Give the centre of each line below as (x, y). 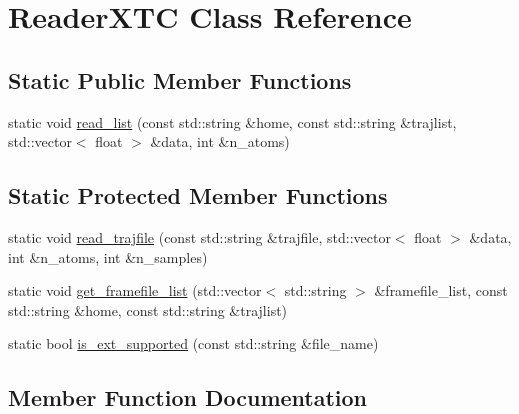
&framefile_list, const (441, 290)
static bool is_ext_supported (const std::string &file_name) (193, 343)
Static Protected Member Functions (198, 195)
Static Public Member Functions (180, 79)
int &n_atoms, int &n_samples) (108, 256)
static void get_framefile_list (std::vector (135, 290)
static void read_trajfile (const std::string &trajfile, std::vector (199, 236)
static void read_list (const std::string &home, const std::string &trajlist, (232, 121)
